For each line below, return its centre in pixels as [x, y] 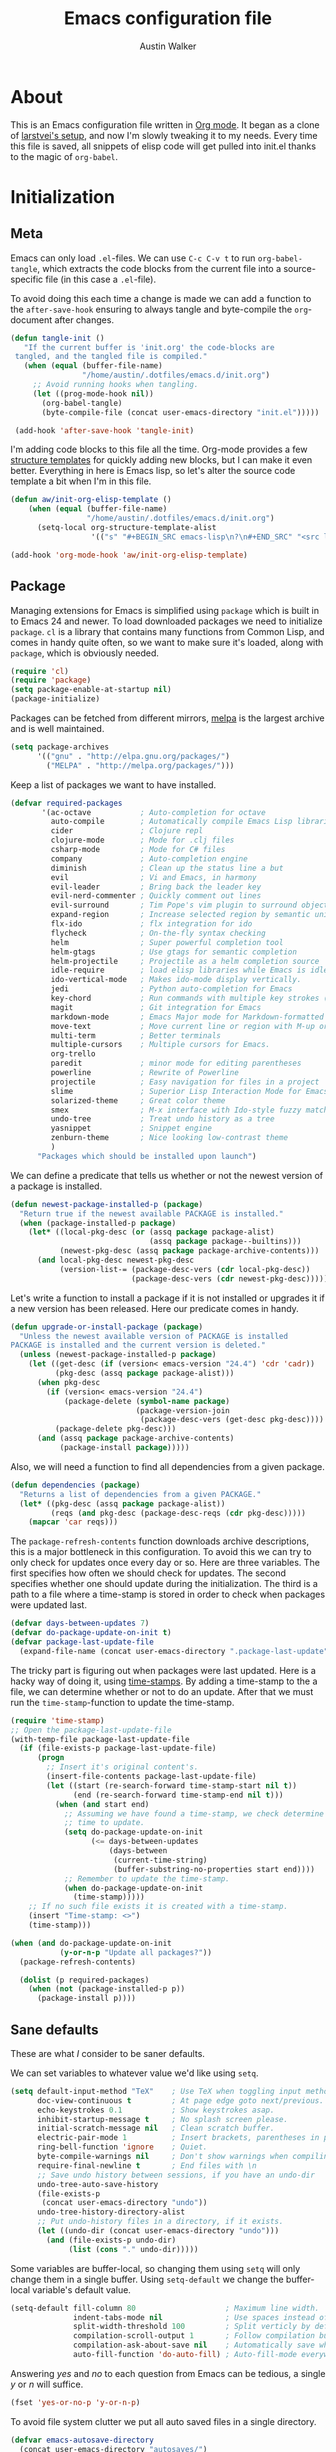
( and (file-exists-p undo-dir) [111, 2240]
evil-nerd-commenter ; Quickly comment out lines [156, 896]
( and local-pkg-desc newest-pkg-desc [115, 1260]
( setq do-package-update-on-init [133, 1832]
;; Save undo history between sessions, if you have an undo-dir [175, 2175]
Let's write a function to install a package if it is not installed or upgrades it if [167, 1298]
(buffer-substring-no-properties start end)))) [214, 1869]
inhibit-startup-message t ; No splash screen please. [162, 2119]
